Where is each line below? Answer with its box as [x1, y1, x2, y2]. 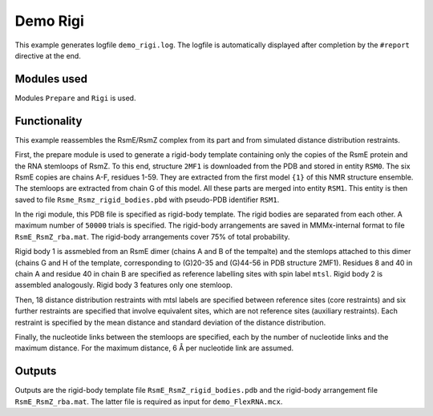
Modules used [14, 72, 88, 86]
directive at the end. [14, 50, 82, 60]
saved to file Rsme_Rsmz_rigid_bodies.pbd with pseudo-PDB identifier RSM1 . [14, 195, 280, 204]
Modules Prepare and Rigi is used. [14, 93, 136, 103]
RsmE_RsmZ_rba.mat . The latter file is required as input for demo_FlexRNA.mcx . [14, 397, 283, 406]
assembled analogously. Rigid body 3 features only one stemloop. [14, 281, 233, 290]
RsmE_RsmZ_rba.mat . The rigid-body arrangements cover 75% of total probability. [14, 232, 290, 241]
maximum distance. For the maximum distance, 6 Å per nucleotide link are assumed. [14, 343, 294, 353]
